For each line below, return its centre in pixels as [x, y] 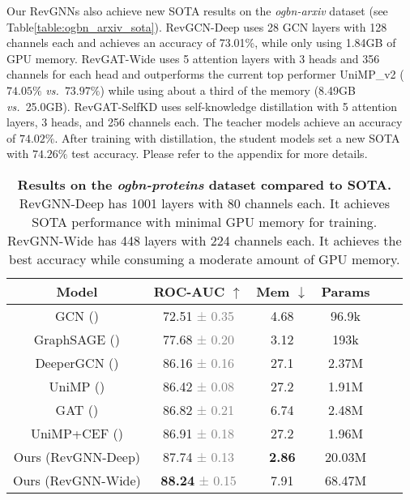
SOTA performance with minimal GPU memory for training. [205, 221]
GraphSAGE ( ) [77, 339]
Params [346, 291]
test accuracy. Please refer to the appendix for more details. [220, 154]
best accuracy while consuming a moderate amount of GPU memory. [205, 259]
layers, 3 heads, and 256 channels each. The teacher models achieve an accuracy [205, 122]
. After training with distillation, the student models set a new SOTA [227, 137]
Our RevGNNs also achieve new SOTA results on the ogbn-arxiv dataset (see [197, 11]
